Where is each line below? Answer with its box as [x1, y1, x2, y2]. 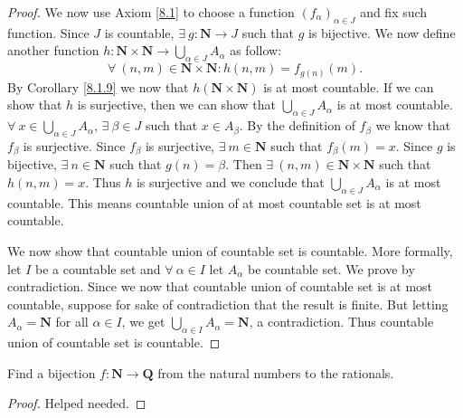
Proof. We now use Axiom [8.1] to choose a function [7, 3, 295, 21]
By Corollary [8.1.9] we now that [7, 77, 189, 96]
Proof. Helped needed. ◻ [7, 394, 146, 413]
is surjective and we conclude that [136, 172, 325, 191]
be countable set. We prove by [248, 259, 415, 278]
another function [7, 41, 99, 60]
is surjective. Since [23, 136, 126, 155]
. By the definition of [239, 116, 355, 135]
